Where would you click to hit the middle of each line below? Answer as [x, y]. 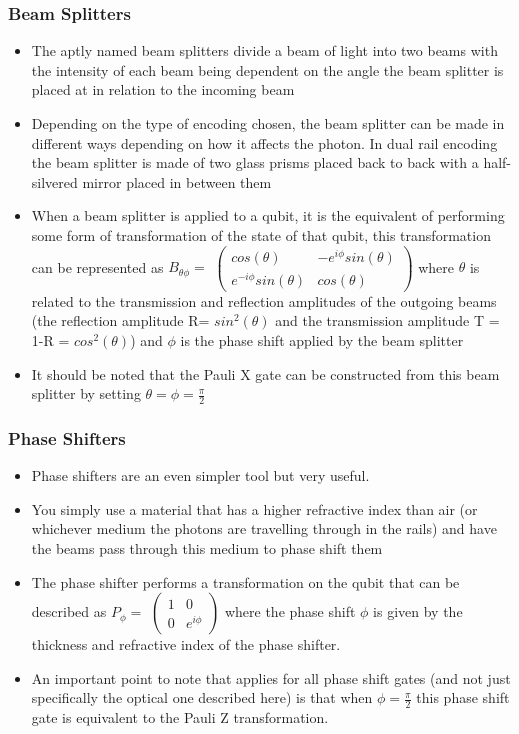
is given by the [418, 611]
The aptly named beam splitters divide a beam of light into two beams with [264, 50]
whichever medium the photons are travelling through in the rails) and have [264, 528]
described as [69, 611]
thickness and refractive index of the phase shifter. [186, 644]
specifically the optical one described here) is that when [202, 697]
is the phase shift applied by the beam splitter [322, 340]
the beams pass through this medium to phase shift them [207, 548]
